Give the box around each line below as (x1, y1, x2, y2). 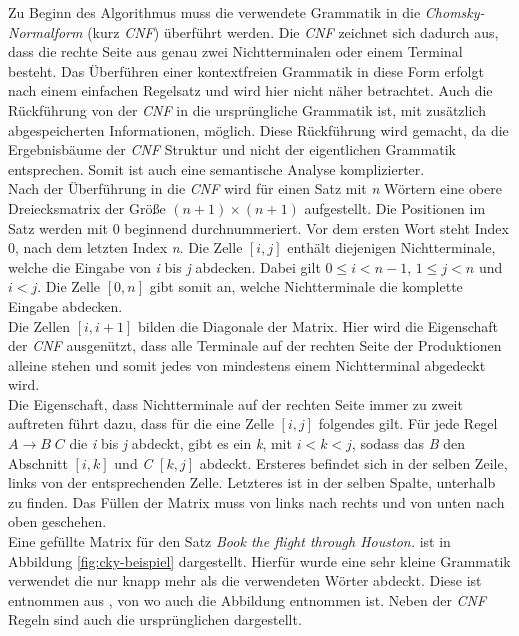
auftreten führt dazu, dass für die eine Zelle (8, 413, 274, 434)
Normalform (8, 21, 83, 42)
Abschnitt (8, 452, 68, 473)
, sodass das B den (351, 433, 466, 454)
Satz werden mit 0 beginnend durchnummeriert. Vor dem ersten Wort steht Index (8, 217, 509, 238)
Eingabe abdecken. (8, 295, 123, 316)
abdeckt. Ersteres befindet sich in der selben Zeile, (199, 452, 508, 473)
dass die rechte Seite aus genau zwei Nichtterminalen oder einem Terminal (8, 41, 463, 62)
